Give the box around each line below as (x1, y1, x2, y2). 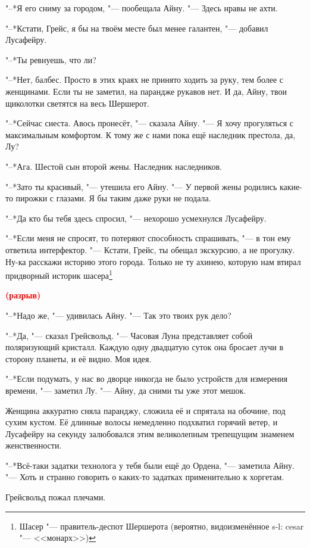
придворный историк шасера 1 (5, 267, 112, 281)
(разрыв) (5, 289, 41, 301)
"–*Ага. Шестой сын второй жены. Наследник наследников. (5, 160, 222, 172)
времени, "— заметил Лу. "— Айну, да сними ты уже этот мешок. (5, 384, 246, 396)
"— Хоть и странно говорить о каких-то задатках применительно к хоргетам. (5, 471, 284, 483)
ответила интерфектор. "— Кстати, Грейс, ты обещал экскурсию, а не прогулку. (5, 243, 295, 256)
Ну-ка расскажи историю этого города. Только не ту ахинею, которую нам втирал (5, 255, 301, 267)
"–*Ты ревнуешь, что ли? (5, 53, 96, 66)
